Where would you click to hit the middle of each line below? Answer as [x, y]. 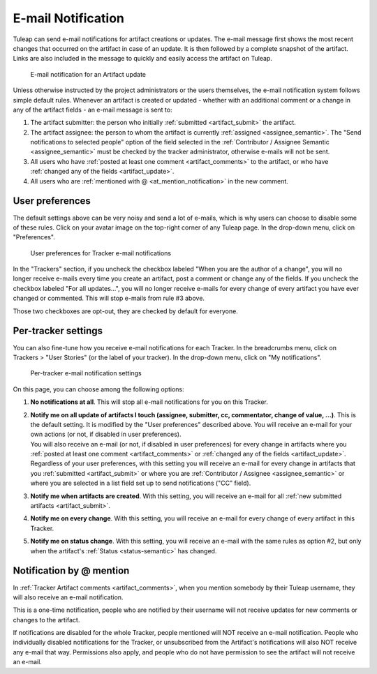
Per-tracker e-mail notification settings [86, 373]
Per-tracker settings [58, 331]
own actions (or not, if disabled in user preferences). [106, 434]
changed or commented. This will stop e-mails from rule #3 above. [109, 298]
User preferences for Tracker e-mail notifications [101, 253]
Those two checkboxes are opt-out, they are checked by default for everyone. [126, 311]
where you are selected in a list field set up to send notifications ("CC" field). [141, 483]
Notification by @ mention [71, 571]
